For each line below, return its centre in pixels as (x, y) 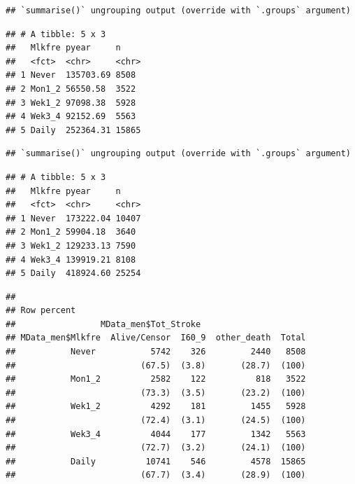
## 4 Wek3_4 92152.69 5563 (71, 117)
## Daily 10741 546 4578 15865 (156, 461)
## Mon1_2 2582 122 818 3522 (156, 379)
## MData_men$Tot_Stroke (103, 324)
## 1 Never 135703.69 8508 (71, 75)
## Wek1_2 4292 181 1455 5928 (156, 407)
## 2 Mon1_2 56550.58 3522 (71, 89)
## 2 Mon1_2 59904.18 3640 (71, 232)
